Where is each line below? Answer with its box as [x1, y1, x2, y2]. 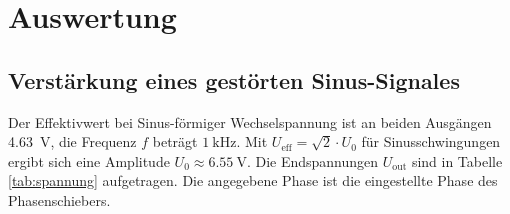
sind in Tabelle [411, 150, 503, 171]
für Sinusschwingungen [361, 131, 501, 152]
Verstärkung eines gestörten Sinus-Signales [8, 64, 460, 95]
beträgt [152, 131, 198, 152]
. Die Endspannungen [246, 150, 379, 171]
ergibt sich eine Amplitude [8, 150, 170, 171]
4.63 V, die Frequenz [8, 131, 137, 152]
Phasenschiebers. [8, 189, 111, 210]
